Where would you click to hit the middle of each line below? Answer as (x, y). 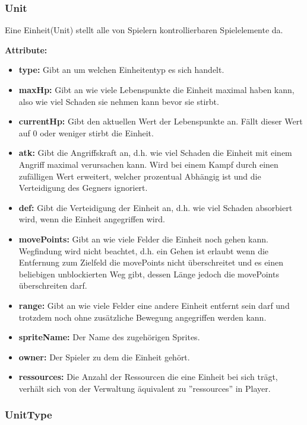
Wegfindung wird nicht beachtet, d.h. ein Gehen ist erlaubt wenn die (144, 250)
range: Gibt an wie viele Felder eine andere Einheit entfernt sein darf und (154, 305)
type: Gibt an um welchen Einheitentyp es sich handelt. (121, 70)
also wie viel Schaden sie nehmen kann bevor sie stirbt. (119, 101)
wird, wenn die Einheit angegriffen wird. (92, 219)
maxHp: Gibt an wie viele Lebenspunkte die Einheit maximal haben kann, (156, 90)
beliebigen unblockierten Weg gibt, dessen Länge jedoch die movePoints (149, 274)
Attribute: (26, 49)
